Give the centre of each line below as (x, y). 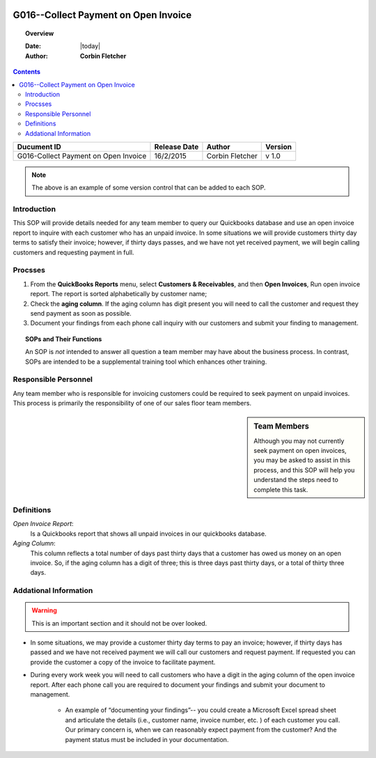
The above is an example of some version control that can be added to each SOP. (149, 187)
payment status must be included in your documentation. (147, 739)
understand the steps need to (296, 480)
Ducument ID (39, 146)
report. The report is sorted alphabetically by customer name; (119, 294)
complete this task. (281, 489)
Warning (44, 610)
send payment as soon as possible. (81, 313)
